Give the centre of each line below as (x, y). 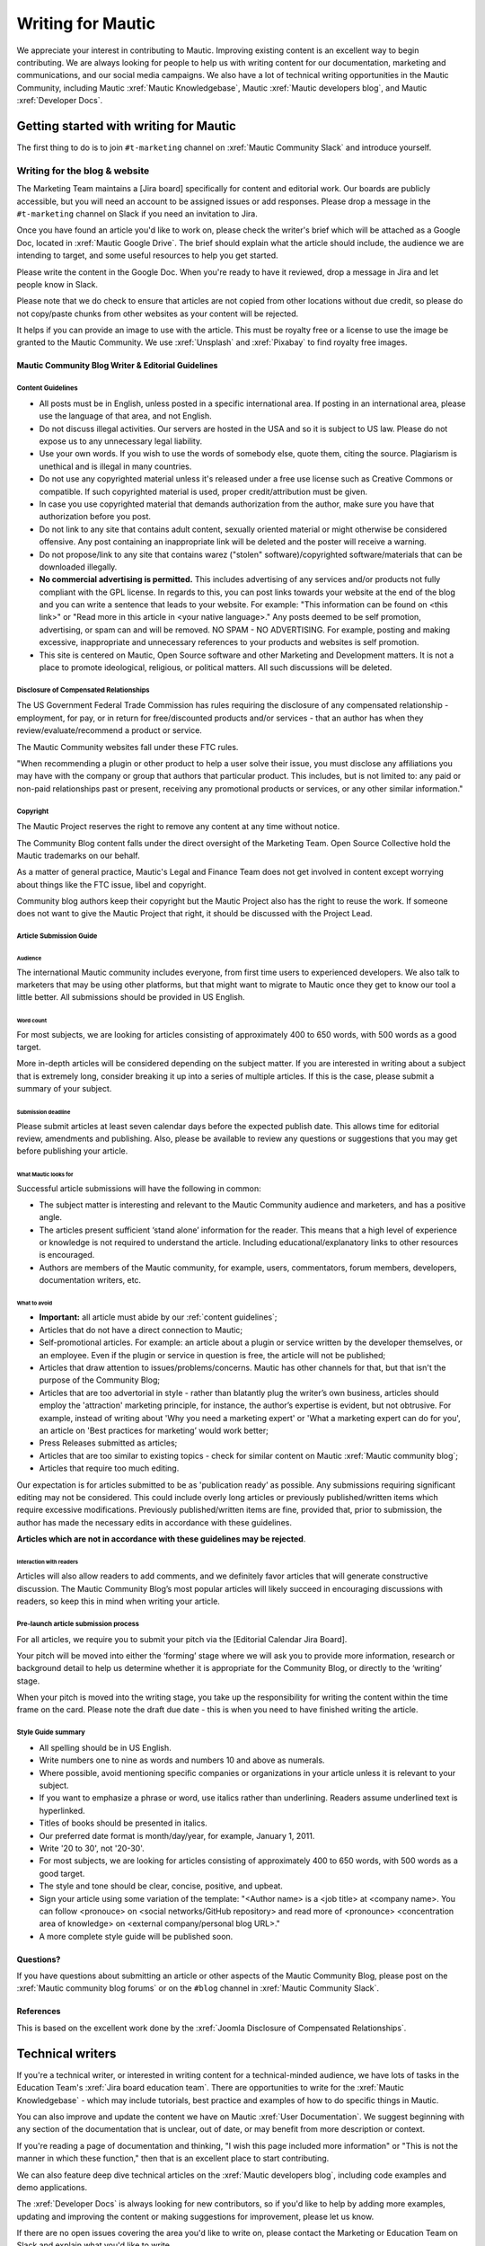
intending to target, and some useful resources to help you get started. (147, 255)
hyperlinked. (62, 1810)
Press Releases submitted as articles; (108, 1443)
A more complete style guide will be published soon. (136, 1936)
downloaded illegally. (78, 567)
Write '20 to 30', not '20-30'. (92, 1848)
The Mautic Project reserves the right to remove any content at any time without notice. (178, 827)
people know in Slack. (57, 284)
